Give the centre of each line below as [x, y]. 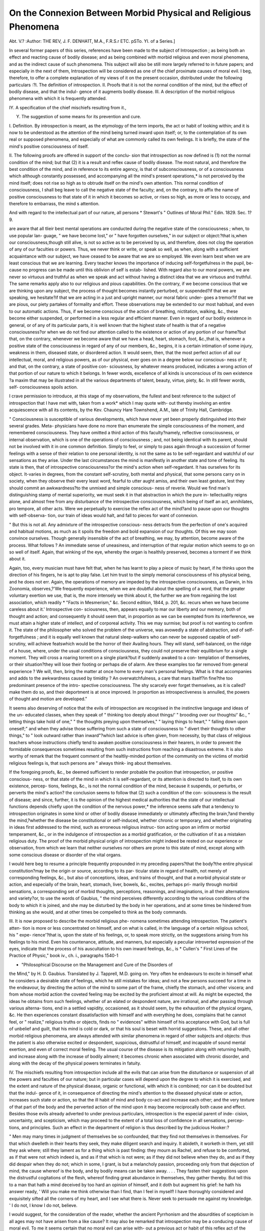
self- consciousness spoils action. [43, 387]
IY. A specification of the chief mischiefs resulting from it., [68, 107]
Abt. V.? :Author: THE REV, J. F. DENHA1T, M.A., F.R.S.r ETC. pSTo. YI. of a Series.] [92, 41]
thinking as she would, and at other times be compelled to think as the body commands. [98, 912]
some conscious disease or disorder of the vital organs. [66, 855]
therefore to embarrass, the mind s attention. [54, 203]
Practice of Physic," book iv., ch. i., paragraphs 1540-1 [64, 956]
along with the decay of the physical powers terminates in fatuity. [75, 1063]
